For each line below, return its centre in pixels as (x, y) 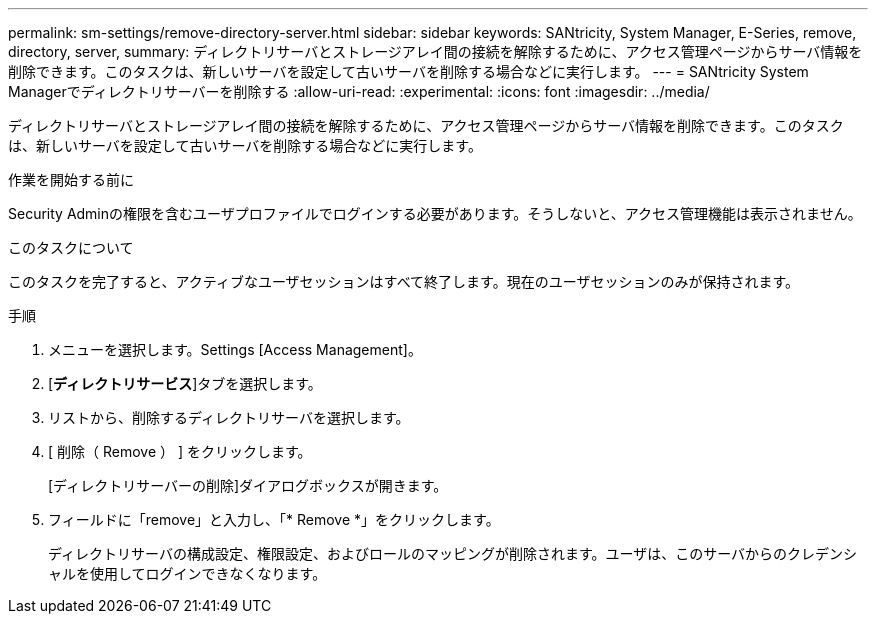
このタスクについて (71, 247)
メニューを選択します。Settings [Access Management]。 (235, 349)
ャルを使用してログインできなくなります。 (187, 573)
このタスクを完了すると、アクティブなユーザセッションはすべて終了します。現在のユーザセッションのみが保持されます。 (403, 281)
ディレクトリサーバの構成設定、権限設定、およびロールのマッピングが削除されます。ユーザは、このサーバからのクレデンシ (453, 553)
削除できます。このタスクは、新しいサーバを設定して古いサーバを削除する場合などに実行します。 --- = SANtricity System (408, 71)
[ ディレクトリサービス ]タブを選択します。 (185, 383)
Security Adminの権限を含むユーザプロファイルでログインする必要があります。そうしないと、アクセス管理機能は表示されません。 (435, 213)
